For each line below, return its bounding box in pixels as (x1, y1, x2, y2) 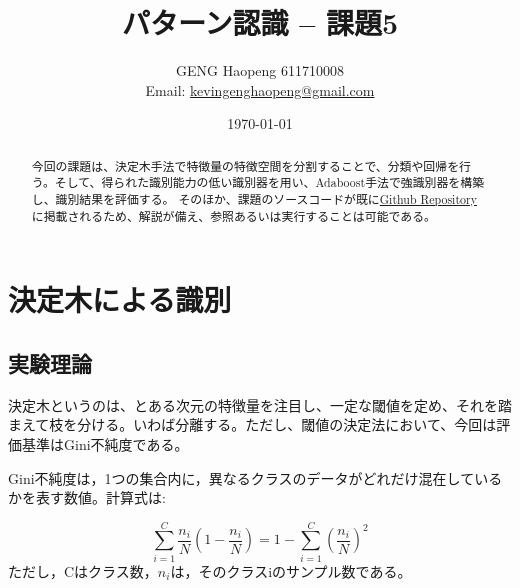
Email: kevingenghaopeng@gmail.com (145, 79, 375, 100)
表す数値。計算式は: (35, 487, 166, 508)
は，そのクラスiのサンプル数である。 (170, 560, 412, 581)
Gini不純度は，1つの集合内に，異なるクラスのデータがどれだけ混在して (8, 467, 475, 488)
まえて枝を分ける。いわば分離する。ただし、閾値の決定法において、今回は (8, 414, 497, 435)
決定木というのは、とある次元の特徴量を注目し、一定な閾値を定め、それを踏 (8, 394, 512, 415)
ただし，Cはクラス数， (8, 560, 158, 581)
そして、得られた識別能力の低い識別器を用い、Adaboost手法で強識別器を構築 (54, 174, 485, 191)
